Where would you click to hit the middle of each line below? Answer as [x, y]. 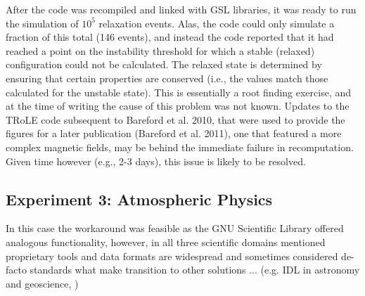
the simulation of [42, 23]
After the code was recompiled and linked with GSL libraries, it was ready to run [181, 9]
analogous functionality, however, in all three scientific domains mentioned [166, 242]
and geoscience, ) [42, 283]
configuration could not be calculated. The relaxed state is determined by [164, 64]
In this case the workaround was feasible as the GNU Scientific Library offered [175, 228]
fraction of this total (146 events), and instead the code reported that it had [170, 37]
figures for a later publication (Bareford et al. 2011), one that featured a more [174, 133]
